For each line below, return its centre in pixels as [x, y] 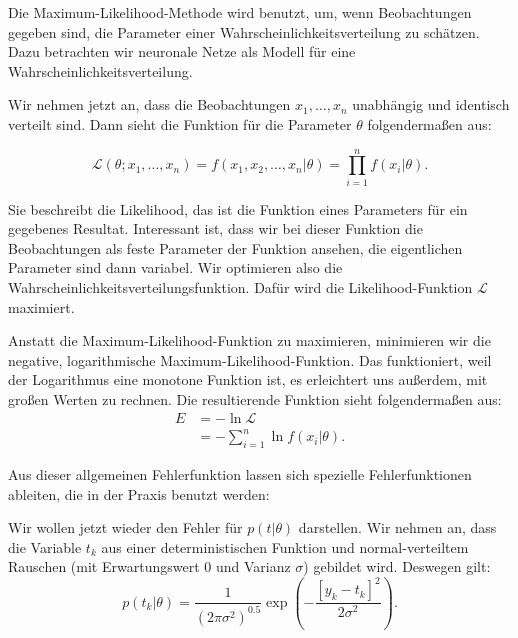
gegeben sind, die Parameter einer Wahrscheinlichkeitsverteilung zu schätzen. [244, 31]
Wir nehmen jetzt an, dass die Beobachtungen [149, 104]
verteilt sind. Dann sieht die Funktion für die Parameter [180, 123]
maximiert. [41, 306]
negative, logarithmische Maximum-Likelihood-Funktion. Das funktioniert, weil [250, 359]
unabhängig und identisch [431, 104]
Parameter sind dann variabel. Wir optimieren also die [175, 267]
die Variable [45, 546]
